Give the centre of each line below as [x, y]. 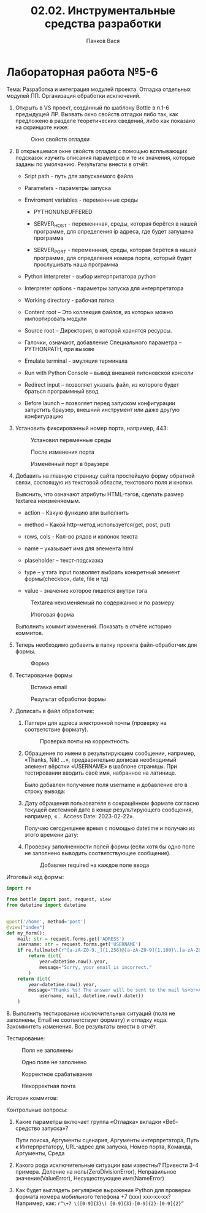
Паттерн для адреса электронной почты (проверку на [95, 723]
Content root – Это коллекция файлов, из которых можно [99, 312]
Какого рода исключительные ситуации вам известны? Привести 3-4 [107, 1165]
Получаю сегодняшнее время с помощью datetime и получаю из [109, 828]
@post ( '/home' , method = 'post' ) [46, 922]
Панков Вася [103, 41]
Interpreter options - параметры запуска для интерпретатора [104, 288]
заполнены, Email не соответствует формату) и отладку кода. [87, 1020]
